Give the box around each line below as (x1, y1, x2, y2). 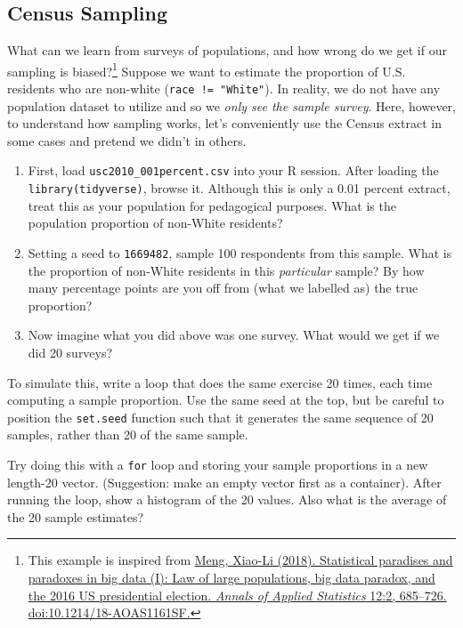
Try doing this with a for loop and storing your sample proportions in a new (7, 455, 428, 474)
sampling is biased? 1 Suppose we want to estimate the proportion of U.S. (7, 59, 406, 80)
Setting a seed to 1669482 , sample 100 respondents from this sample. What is (28, 243, 452, 262)
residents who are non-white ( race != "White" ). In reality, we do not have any (7, 79, 441, 98)
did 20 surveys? (28, 343, 113, 362)
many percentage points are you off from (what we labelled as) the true (28, 278, 418, 297)
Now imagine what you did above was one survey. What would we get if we (28, 326, 440, 344)
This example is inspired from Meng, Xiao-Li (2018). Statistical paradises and (28, 551, 453, 569)
